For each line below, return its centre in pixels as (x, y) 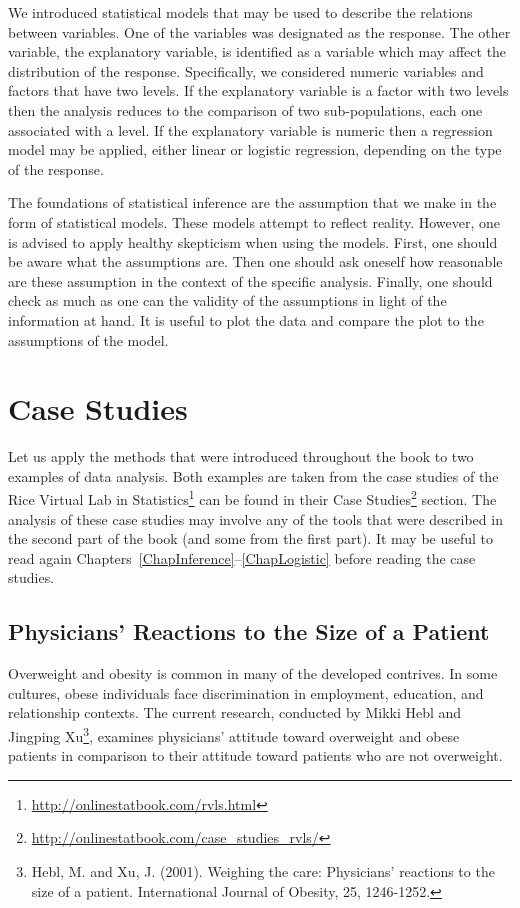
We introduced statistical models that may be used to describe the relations (240, 12)
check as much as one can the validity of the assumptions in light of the (227, 300)
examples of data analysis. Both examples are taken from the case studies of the (253, 475)
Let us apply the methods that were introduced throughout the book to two (241, 456)
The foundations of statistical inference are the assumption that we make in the (252, 202)
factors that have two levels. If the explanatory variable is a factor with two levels (258, 90)
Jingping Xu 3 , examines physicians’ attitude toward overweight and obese (234, 734)
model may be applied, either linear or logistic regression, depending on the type (255, 149)
